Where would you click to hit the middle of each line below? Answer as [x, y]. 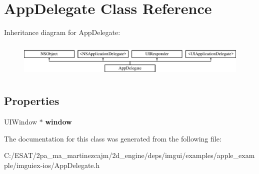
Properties [32, 101]
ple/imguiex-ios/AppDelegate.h [52, 165]
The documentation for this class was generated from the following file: [113, 138]
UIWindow [21, 122]
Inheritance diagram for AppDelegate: [62, 32]
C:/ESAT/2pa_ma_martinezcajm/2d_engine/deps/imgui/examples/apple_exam [129, 155]
